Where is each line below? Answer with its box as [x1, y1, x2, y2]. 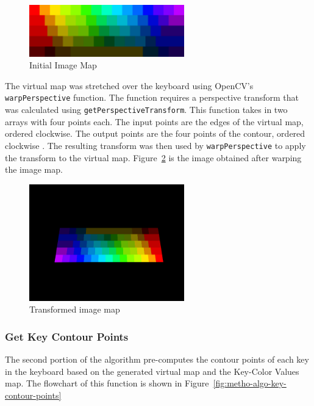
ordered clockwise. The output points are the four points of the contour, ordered [5, 127, 305, 140]
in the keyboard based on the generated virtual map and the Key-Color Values [5, 364, 299, 377]
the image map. [5, 163, 63, 176]
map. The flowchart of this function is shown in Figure [5, 377, 209, 390]
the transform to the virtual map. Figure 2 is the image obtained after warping [5, 151, 302, 164]
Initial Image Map [29, 59, 97, 71]
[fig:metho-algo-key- [213, 377, 287, 390]
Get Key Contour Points [5, 328, 129, 344]
